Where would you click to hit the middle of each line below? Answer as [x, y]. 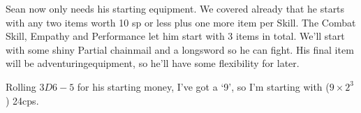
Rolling [21, 86]
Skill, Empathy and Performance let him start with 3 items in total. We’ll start [175, 36]
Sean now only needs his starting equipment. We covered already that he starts [175, 8]
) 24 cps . [22, 100]
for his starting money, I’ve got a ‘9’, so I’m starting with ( [203, 86]
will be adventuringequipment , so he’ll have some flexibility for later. [153, 63]
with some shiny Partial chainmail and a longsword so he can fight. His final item [180, 49]
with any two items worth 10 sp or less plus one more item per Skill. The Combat [181, 22]
